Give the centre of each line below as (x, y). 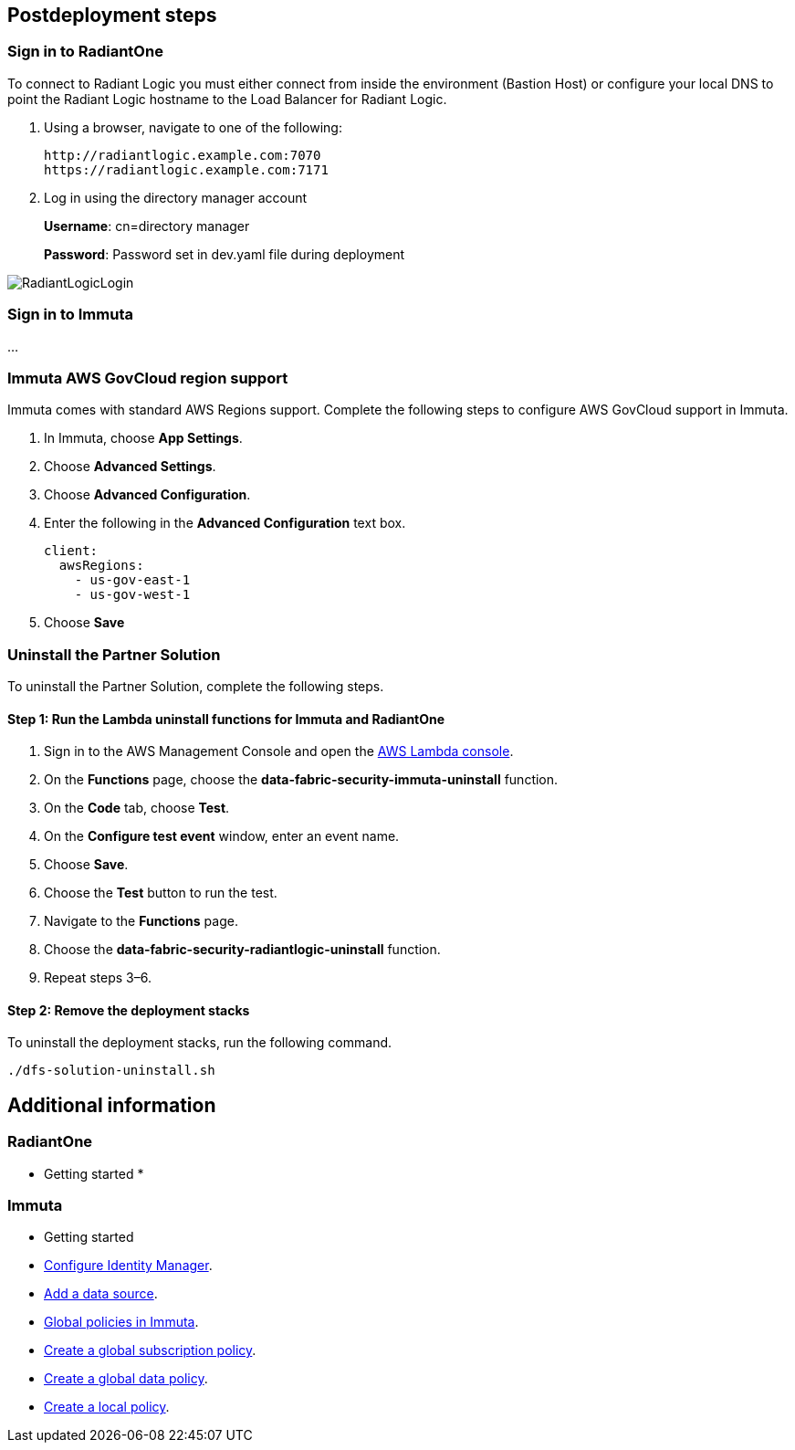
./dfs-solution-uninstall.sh (111, 1071)
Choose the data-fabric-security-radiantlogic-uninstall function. (242, 950)
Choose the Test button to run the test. (161, 893)
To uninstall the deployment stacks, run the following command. (200, 1043)
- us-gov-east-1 (132, 580)
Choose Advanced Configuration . (147, 495)
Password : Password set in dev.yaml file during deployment (225, 254)
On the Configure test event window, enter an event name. (222, 836)
